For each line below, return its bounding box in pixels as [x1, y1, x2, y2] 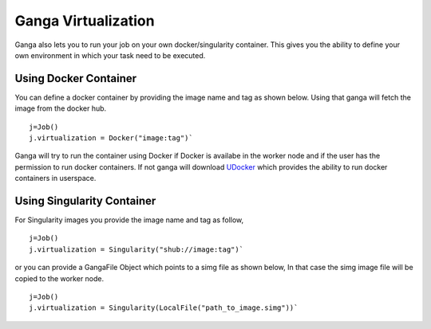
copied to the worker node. [14, 273, 105, 283]
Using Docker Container [14, 72, 137, 85]
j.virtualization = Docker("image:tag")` [29, 134, 193, 143]
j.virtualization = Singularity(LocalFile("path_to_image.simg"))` [29, 304, 299, 312]
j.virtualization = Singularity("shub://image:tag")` [29, 245, 243, 254]
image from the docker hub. [14, 104, 107, 113]
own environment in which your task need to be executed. [14, 50, 206, 60]
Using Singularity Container [14, 194, 156, 207]
